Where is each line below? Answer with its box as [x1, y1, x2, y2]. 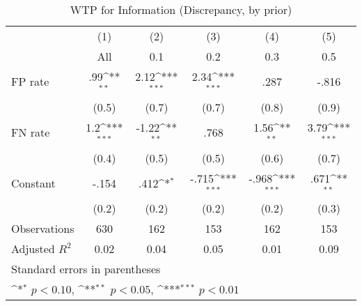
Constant [11, 174, 56, 191]
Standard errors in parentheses [11, 261, 161, 277]
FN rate [11, 124, 50, 141]
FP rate [11, 73, 49, 90]
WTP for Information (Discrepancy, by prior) [70, 1, 292, 17]
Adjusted [11, 240, 55, 257]
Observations [11, 220, 74, 237]
